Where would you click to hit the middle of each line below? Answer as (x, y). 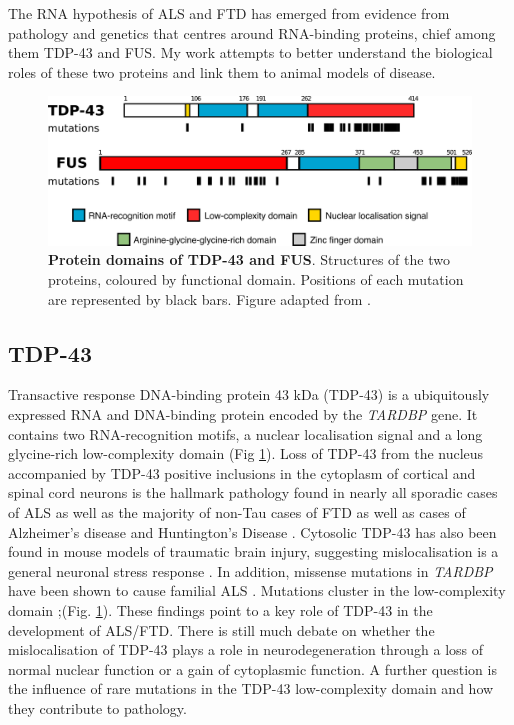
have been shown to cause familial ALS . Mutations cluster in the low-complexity (257, 590)
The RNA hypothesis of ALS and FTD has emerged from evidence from (229, 13)
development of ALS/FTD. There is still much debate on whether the (221, 629)
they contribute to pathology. (97, 707)
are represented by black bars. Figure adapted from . (209, 298)
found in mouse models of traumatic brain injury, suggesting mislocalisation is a (253, 551)
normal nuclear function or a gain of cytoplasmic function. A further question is (252, 668)
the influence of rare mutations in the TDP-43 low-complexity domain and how (251, 688)
